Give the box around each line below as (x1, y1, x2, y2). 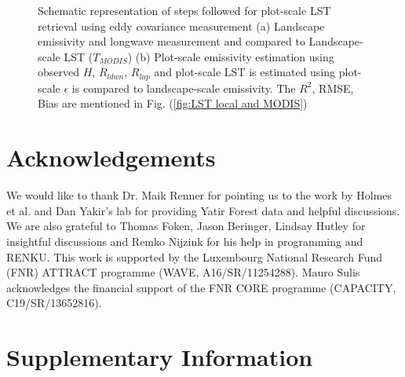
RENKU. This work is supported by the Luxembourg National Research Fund (6, 248, 383, 265)
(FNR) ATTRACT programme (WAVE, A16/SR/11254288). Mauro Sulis (6, 264, 360, 280)
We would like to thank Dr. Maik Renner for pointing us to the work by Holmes (6, 187, 392, 203)
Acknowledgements (6, 141, 216, 174)
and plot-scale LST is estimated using (154, 64, 336, 80)
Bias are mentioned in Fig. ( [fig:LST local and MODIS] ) (38, 95, 308, 112)
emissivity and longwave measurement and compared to (38, 33, 305, 49)
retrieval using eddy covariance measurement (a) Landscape (38, 17, 325, 34)
